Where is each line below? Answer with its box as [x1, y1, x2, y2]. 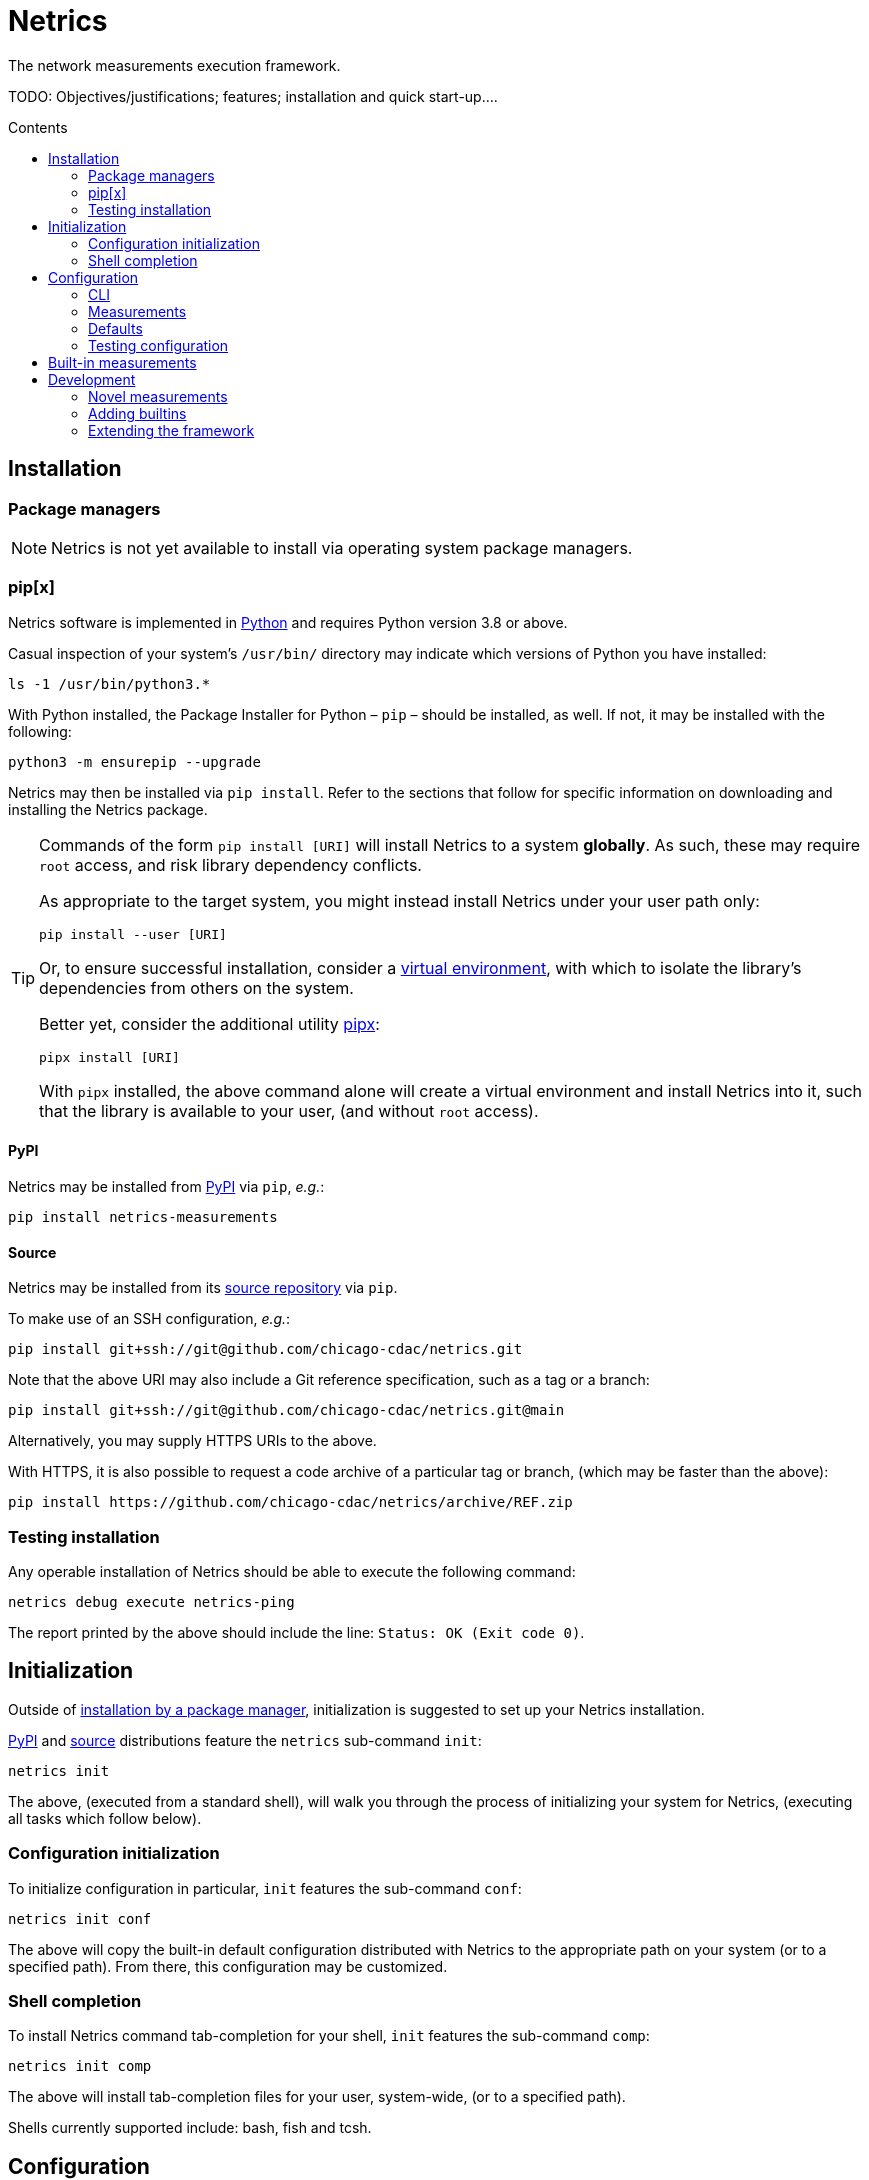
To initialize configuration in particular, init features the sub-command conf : [8, 1879, 522, 1897]
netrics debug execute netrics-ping [8, 1593, 295, 1610]
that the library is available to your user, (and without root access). [39, 1100, 539, 1121]
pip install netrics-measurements [8, 1208, 278, 1225]
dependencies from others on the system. [39, 977, 354, 998]
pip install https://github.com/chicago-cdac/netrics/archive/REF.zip [8, 1494, 573, 1511]
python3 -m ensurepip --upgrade [8, 753, 261, 770]
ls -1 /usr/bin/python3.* [8, 675, 211, 692]
